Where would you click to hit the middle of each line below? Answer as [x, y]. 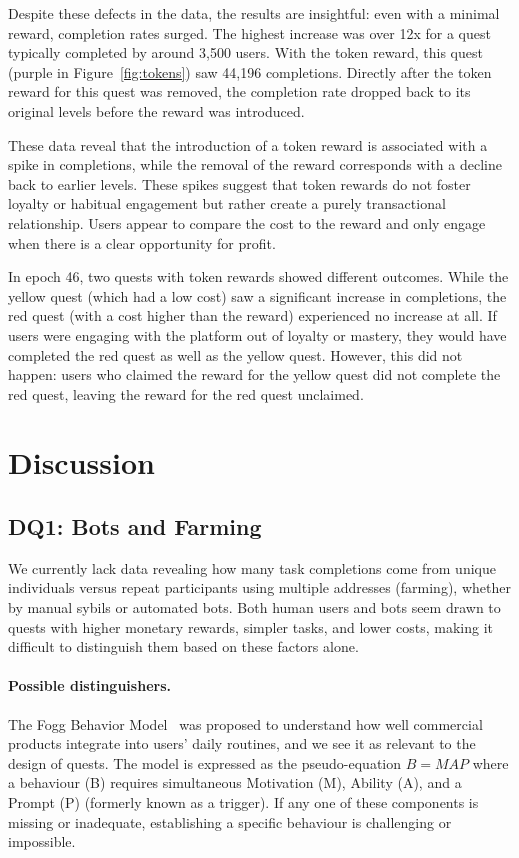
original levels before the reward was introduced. [156, 110]
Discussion [81, 462]
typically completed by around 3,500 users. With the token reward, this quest [245, 52]
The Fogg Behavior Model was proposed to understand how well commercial [245, 723]
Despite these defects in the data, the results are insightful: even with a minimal [254, 13]
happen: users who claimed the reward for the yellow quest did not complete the [254, 374]
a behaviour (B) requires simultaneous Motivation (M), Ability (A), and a [235, 782]
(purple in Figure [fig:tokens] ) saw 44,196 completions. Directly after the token [250, 71]
